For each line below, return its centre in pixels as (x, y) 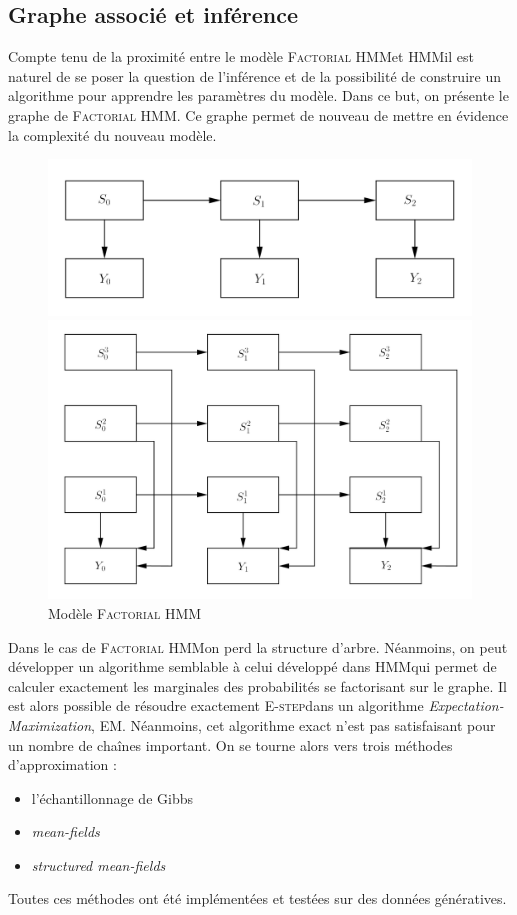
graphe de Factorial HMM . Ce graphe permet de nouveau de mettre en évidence (258, 114)
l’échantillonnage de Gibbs (112, 797)
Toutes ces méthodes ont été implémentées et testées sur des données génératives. (257, 898)
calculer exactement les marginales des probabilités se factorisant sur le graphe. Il (257, 685)
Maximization (50, 724)
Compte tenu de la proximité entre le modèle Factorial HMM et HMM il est (241, 56)
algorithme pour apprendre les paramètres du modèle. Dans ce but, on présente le (258, 95)
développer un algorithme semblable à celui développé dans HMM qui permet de (252, 666)
